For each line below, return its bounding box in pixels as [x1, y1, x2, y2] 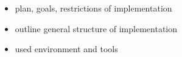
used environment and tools [15, 42, 118, 55]
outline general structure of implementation [15, 22, 178, 35]
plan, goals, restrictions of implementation [15, 2, 172, 14]
